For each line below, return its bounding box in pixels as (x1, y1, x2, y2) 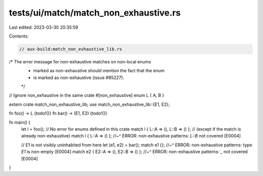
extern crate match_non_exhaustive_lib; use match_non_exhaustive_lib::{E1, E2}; (9, 101, 170, 107)
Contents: (9, 33, 29, 39)
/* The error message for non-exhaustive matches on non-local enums (9, 59, 151, 64)
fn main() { (9, 119, 31, 125)
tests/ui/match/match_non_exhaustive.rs (9, 7, 181, 18)
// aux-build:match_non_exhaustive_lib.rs (19, 46, 122, 52)
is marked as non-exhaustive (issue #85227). (33, 75, 124, 80)
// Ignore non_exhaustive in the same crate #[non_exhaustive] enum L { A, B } (9, 93, 164, 98)
